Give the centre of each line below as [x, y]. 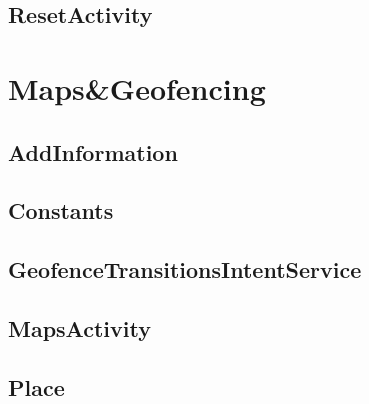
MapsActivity [79, 327]
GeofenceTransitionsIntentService [185, 269]
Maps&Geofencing [137, 87]
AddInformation [93, 151]
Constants [61, 210]
